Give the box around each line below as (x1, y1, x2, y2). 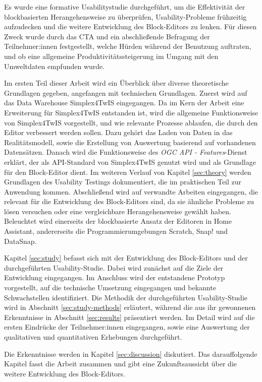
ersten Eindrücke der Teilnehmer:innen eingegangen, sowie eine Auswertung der (4, 322, 250, 332)
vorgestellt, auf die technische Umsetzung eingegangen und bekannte (4, 282, 216, 293)
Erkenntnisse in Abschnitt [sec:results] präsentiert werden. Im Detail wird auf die (4, 311, 255, 322)
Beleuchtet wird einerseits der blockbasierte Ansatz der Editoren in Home (4, 216, 232, 226)
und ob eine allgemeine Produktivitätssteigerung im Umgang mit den (4, 50, 219, 61)
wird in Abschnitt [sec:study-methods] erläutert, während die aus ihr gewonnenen (4, 302, 256, 312)
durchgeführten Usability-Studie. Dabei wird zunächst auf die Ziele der (4, 262, 224, 273)
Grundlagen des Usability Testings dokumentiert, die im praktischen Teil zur (4, 176, 242, 187)
